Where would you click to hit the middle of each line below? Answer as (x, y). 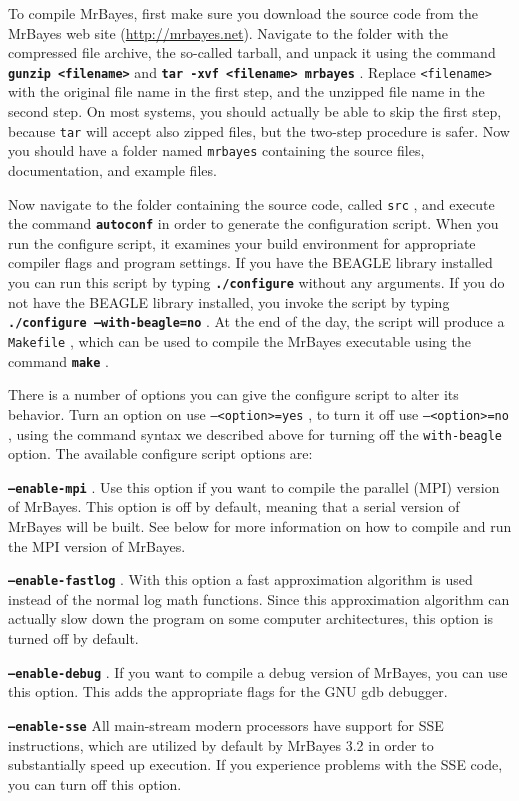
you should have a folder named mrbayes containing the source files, (216, 150)
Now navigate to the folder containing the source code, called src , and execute (251, 203)
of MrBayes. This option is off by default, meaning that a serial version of (234, 506)
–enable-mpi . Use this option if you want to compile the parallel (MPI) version (254, 486)
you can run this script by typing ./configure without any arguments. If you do (256, 282)
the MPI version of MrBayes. (97, 545)
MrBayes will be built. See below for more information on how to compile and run (260, 526)
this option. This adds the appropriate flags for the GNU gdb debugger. (228, 691)
